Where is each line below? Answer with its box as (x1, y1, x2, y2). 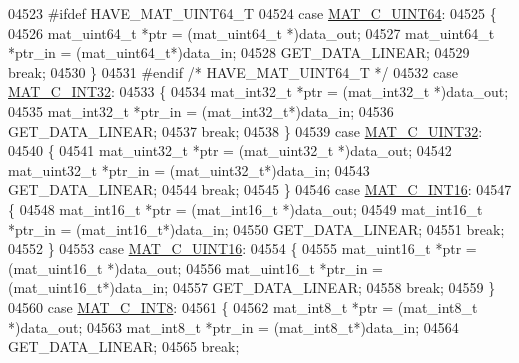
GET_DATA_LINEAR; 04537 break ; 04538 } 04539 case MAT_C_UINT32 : (8, 120, 483, 141)
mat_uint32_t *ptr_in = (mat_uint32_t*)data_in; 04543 (8, 159, 370, 180)
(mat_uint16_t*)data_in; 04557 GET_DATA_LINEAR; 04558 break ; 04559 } (8, 277, 496, 298)
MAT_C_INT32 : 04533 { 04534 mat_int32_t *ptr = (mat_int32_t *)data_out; (8, 81, 509, 102)
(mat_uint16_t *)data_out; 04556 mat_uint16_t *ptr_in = (8, 257, 383, 278)
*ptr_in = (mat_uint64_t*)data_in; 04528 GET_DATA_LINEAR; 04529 (8, 42, 470, 63)
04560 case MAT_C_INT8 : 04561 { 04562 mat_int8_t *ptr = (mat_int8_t (8, 296, 478, 317)
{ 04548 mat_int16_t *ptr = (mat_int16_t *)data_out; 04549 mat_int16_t (8, 198, 483, 219)
